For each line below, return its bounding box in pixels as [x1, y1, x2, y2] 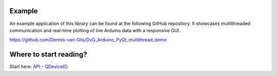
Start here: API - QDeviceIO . [9, 64, 69, 70]
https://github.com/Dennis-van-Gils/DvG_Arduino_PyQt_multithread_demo [9, 37, 167, 43]
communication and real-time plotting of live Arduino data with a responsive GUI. [9, 27, 181, 33]
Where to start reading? [9, 50, 87, 59]
